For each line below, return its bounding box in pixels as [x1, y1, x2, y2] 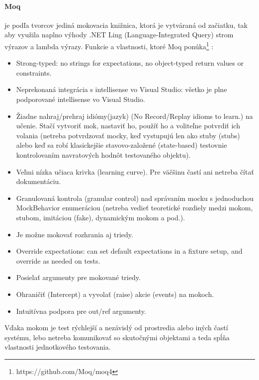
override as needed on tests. [16, 255, 100, 266]
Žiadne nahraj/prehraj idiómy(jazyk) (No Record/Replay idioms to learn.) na [16, 110, 253, 121]
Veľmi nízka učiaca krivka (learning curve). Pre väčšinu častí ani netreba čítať [16, 166, 254, 177]
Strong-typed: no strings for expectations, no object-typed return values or [16, 58, 244, 68]
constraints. [16, 67, 52, 78]
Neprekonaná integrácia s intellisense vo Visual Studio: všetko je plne [16, 84, 227, 95]
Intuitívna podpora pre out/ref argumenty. [16, 305, 146, 316]
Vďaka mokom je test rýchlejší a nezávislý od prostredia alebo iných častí [4, 322, 228, 333]
